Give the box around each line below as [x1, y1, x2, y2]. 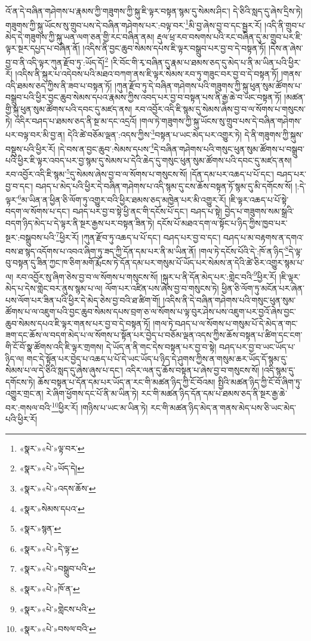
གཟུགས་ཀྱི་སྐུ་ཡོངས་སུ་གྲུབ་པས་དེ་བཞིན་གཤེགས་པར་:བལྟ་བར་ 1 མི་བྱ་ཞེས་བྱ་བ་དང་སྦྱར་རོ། [5, 17, 262, 31]
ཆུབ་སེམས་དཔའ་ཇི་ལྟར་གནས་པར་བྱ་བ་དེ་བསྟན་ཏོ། [5, 317, 150, 329]
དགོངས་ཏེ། [5, 375, 35, 388]
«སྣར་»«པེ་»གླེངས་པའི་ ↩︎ [19, 602, 96, 615]
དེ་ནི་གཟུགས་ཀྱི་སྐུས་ [244, 128, 303, 140]
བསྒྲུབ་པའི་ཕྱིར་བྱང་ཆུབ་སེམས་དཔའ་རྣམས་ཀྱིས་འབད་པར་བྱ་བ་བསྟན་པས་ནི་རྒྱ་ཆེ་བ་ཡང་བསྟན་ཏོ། [5, 91, 282, 103]
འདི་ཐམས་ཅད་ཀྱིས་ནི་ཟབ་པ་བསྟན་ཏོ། [5, 79, 112, 91]
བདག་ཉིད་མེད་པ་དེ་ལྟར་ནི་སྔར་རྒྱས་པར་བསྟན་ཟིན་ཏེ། [5, 217, 155, 229]
